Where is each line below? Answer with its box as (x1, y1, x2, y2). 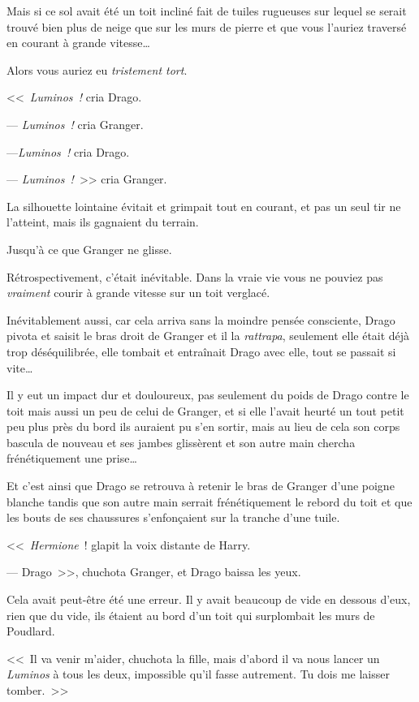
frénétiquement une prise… (6, 450, 137, 467)
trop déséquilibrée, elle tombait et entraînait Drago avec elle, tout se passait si (6, 342, 396, 360)
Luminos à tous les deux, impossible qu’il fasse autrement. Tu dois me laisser (6, 665, 390, 683)
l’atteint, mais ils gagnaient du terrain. (6, 213, 199, 230)
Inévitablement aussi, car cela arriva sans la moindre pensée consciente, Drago (6, 311, 395, 328)
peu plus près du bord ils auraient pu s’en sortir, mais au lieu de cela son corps (6, 418, 400, 435)
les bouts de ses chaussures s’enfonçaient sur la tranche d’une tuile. (6, 509, 340, 526)
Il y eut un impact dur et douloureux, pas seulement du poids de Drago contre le (6, 386, 409, 403)
